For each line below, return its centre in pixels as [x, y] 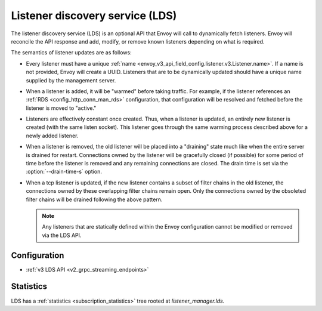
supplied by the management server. [71, 80]
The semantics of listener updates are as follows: [71, 53]
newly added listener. [52, 136]
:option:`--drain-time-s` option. [64, 172]
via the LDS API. [62, 235]
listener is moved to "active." [61, 108]
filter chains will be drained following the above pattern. [94, 199]
